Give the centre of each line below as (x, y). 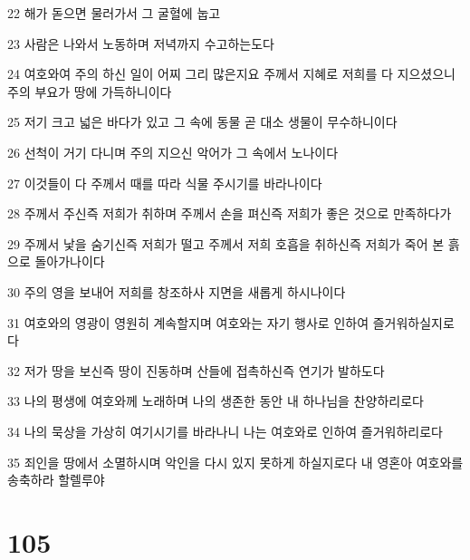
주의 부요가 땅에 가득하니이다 (90, 91)
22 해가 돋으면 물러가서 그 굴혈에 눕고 (114, 13)
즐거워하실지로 (413, 322)
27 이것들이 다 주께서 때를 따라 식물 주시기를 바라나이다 (165, 183)
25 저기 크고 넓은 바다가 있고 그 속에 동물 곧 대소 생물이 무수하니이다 (202, 122)
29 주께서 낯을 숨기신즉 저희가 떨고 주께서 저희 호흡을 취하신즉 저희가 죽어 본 (226, 243)
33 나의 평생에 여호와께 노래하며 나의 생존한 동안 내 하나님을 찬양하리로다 (216, 401)
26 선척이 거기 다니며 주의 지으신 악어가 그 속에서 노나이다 (173, 152)
